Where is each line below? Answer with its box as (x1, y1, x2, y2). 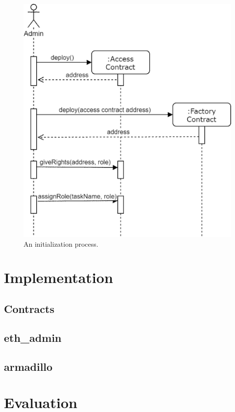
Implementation (4, 267, 113, 287)
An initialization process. (23, 238, 98, 249)
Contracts (4, 301, 55, 316)
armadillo (4, 359, 53, 374)
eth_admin (4, 330, 62, 345)
